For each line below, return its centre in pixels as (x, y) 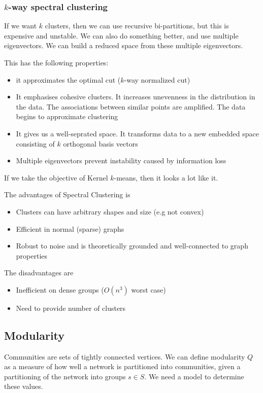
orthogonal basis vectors (101, 143)
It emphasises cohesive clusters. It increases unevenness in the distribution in (136, 97)
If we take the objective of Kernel (56, 177)
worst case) (149, 289)
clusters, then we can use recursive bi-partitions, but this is (137, 26)
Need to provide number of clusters (71, 308)
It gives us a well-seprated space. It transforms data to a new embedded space (137, 133)
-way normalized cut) (157, 79)
